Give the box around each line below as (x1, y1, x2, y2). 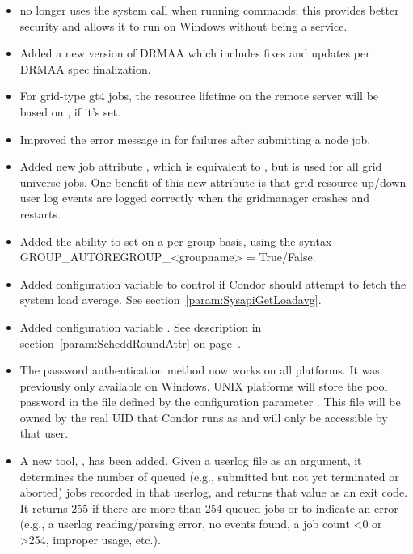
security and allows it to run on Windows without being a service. (19, 17, 348, 34)
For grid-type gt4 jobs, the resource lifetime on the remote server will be (19, 87, 379, 104)
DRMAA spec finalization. (19, 60, 151, 77)
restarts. (19, 205, 61, 222)
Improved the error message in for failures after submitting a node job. (19, 130, 371, 147)
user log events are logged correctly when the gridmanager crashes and (19, 189, 370, 206)
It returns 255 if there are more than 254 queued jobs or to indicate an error (19, 499, 398, 516)
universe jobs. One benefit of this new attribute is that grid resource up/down (19, 173, 407, 190)
